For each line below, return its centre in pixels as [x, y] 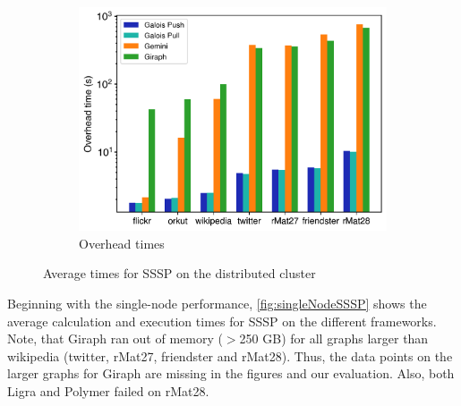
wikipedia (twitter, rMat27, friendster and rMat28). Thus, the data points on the [230, 355]
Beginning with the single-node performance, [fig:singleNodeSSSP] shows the [217, 303]
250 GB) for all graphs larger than [334, 338]
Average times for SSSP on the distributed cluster [179, 273]
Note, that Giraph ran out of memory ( [115, 338]
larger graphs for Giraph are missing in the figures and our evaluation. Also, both [231, 373]
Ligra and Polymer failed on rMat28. [108, 390]
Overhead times [122, 243]
